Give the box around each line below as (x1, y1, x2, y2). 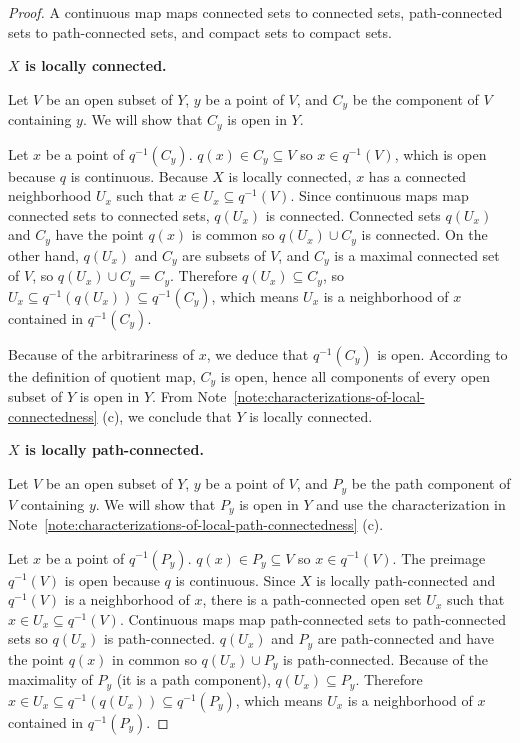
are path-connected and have (317, 628, 494, 649)
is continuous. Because (70, 165, 208, 186)
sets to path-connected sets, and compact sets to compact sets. (8, 21, 392, 42)
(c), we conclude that (102, 405, 232, 426)
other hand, (8, 244, 79, 265)
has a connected (368, 165, 467, 186)
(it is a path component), (116, 669, 271, 690)
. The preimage (392, 547, 486, 568)
